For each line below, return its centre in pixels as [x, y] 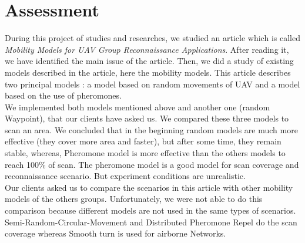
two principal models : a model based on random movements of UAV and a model [152, 84]
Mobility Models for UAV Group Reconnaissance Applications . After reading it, [147, 49]
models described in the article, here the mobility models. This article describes [148, 72]
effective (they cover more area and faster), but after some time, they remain [143, 141]
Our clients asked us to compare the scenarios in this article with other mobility [149, 187]
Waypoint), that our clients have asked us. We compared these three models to [147, 118]
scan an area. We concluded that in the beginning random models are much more [151, 129]
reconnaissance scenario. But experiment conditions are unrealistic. [125, 176]
